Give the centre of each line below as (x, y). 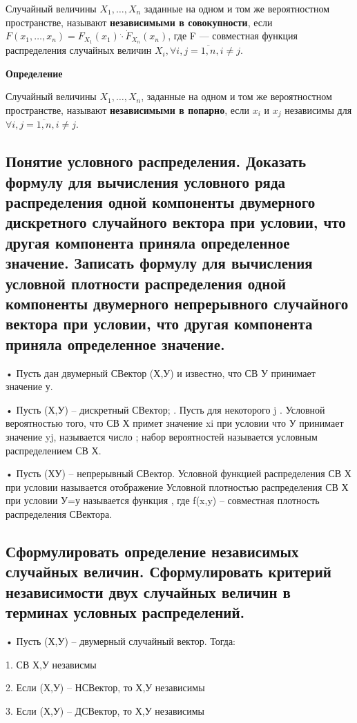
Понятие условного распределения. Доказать (156, 161)
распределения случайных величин (79, 50)
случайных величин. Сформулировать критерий (168, 571)
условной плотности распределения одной (146, 283)
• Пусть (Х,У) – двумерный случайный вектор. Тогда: (120, 640)
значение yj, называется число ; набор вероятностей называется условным (162, 436)
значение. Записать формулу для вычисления (159, 263)
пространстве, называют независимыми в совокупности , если (139, 22)
